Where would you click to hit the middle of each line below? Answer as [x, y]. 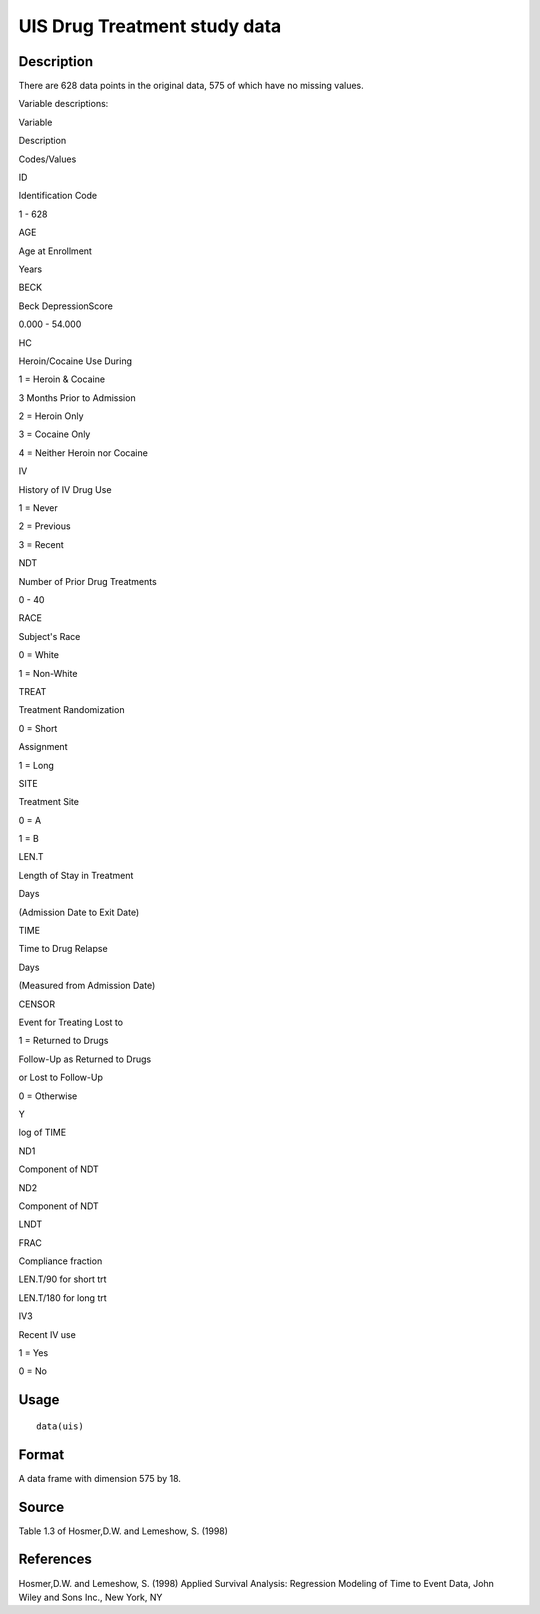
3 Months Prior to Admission [77, 397]
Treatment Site [49, 802]
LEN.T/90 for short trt [62, 1279]
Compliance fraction [60, 1261]
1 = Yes [33, 1353]
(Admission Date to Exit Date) [79, 912]
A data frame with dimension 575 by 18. [100, 1478]
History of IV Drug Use [65, 489]
